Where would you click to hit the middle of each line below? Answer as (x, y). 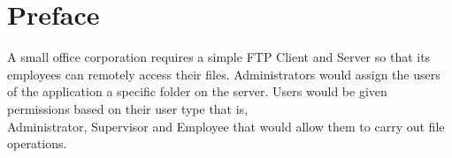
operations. (37, 143)
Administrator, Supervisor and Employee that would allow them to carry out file (226, 126)
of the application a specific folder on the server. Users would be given (197, 91)
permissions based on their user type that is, (128, 108)
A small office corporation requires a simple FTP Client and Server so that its (219, 57)
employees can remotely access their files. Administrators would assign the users (224, 74)
